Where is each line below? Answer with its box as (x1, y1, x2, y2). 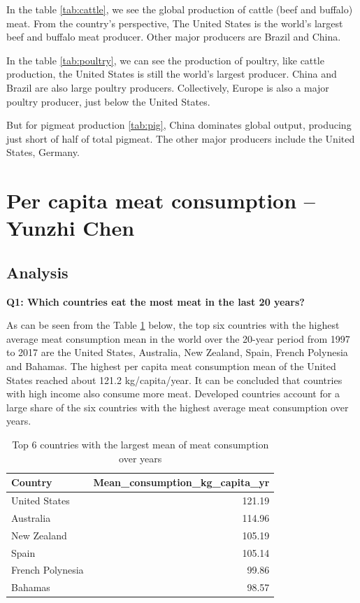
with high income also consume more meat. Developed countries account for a (6, 386, 340, 401)
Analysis (6, 261, 69, 283)
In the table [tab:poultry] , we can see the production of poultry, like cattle (6, 52, 324, 67)
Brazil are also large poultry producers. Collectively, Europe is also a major (6, 80, 329, 94)
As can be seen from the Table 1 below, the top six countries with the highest (6, 318, 340, 332)
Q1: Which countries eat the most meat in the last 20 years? (6, 294, 305, 308)
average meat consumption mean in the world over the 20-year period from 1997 (6, 331, 350, 346)
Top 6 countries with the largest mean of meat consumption (12, 437, 269, 452)
